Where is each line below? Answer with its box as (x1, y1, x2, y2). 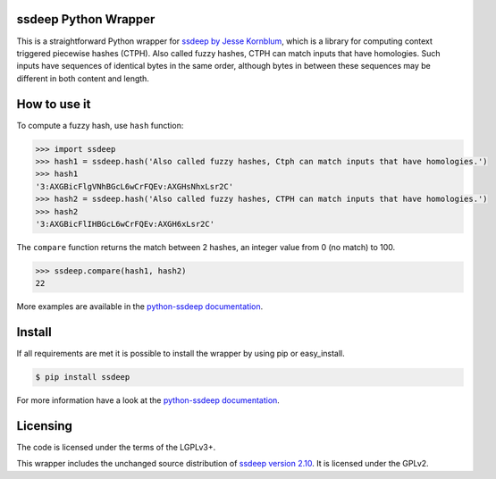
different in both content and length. (16, 72, 149, 84)
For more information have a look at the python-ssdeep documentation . (16, 395, 281, 406)
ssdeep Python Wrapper (16, 12, 156, 27)
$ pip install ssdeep (35, 372, 130, 382)
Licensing (16, 418, 73, 433)
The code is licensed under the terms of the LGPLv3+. (16, 442, 216, 453)
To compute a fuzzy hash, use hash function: (16, 120, 184, 130)
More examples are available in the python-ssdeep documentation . (16, 301, 264, 312)
